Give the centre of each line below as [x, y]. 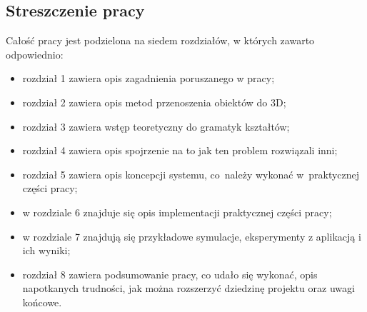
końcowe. [42, 302]
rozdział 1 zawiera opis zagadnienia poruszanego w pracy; [149, 78]
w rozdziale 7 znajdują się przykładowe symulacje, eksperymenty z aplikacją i [192, 236]
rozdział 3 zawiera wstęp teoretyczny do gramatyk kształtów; [156, 126]
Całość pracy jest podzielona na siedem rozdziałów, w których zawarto [160, 40]
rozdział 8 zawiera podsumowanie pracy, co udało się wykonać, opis [170, 274]
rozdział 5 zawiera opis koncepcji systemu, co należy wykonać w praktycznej [191, 174]
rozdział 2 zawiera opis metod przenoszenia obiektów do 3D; [154, 102]
